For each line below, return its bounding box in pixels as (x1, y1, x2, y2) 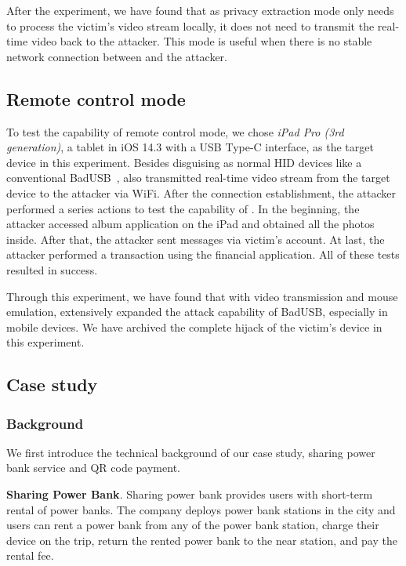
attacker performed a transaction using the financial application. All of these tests (6, 246, 400, 263)
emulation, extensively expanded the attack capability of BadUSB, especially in (6, 303, 388, 320)
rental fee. (6, 547, 54, 564)
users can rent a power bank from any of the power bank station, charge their (6, 517, 379, 533)
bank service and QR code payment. (6, 459, 180, 476)
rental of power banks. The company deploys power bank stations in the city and (6, 501, 396, 517)
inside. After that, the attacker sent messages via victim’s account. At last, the (6, 230, 385, 247)
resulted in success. (6, 261, 98, 278)
